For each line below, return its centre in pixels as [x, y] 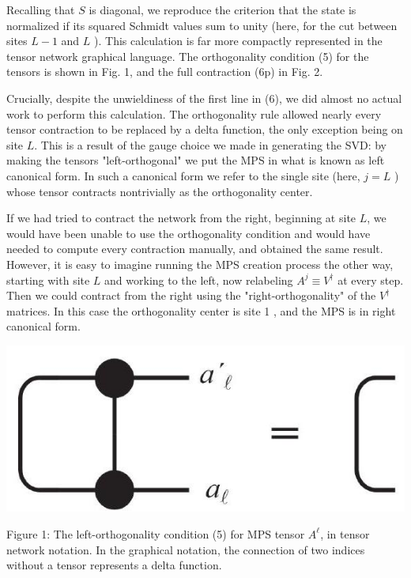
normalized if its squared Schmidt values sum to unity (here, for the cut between [202, 25]
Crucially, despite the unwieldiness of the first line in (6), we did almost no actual [204, 98]
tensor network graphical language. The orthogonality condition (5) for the [188, 56]
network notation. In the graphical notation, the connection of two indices [186, 549]
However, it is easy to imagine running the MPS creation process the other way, [200, 264]
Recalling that [41, 9]
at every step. [371, 280]
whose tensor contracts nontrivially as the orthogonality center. [160, 191]
